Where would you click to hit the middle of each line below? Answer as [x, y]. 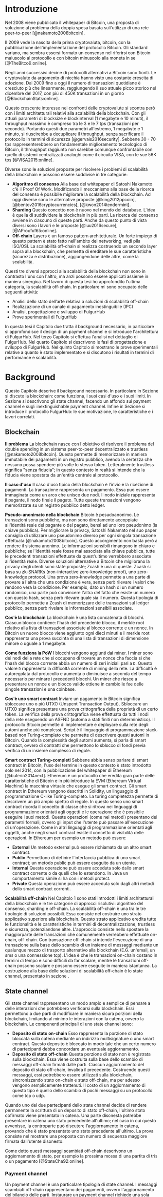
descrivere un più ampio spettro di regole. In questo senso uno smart [74, 801]
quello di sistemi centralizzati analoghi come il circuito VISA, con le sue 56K [81, 154]
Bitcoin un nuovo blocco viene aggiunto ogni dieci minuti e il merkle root [77, 633]
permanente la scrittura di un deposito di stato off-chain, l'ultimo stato [75, 1110]
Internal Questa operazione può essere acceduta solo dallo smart [78, 868]
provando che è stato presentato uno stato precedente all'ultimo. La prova [80, 1131]
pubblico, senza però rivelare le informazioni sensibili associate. [69, 608]
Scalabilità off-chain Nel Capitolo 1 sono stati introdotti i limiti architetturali [80, 898]
